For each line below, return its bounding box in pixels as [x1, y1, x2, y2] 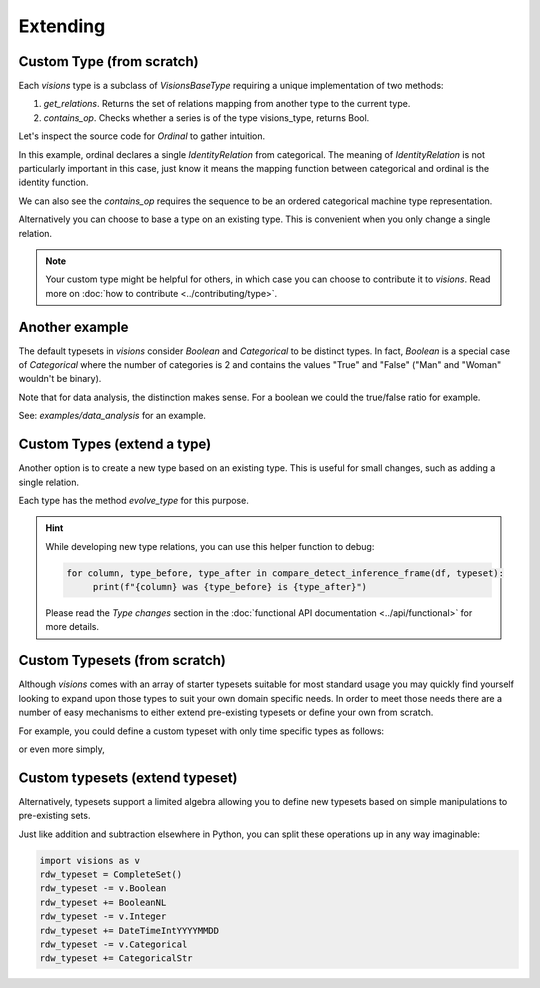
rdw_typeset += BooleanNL [39, 896, 167, 908]
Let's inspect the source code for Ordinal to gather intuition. [18, 130, 266, 142]
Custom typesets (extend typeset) [18, 769, 239, 786]
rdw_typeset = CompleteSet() [39, 868, 183, 880]
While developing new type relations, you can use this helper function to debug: [45, 540, 375, 552]
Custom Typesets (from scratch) [18, 652, 227, 669]
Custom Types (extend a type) [18, 436, 212, 453]
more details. [45, 621, 100, 633]
